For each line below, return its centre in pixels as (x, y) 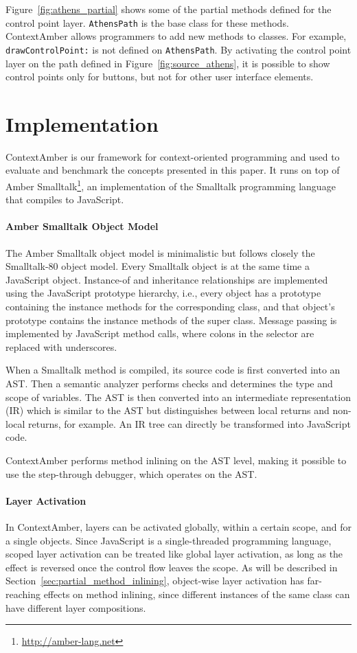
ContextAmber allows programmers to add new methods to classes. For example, (176, 36)
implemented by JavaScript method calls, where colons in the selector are (160, 333)
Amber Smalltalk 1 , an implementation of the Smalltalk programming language (171, 185)
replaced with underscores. (61, 346)
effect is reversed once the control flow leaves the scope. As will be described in (172, 567)
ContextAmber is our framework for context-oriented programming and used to (173, 156)
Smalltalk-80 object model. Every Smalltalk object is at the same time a (158, 266)
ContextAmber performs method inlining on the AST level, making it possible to (176, 460)
